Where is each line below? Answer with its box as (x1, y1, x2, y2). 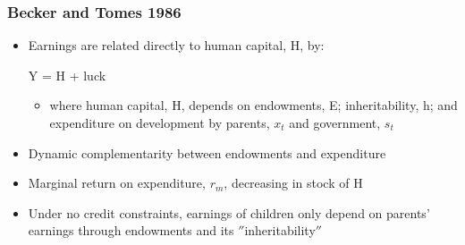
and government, (289, 114, 381, 131)
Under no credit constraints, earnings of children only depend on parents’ (28, 203, 430, 222)
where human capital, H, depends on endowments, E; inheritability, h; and (49, 96, 458, 114)
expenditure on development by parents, (49, 114, 270, 131)
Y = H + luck (28, 65, 106, 84)
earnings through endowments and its (28, 221, 234, 240)
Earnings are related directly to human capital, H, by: (28, 36, 325, 55)
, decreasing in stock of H (224, 173, 363, 192)
